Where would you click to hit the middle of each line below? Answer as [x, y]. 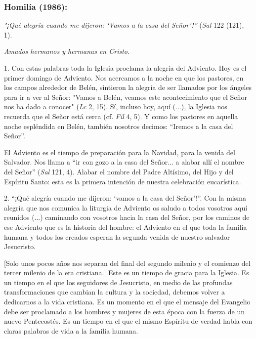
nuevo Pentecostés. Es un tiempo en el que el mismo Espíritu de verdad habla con [128, 321]
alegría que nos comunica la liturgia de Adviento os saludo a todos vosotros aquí [126, 207]
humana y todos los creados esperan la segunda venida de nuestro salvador [117, 236]
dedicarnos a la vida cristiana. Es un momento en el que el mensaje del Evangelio [127, 302]
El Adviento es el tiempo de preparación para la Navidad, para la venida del [120, 152]
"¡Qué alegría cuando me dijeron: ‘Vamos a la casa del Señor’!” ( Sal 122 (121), [124, 25]
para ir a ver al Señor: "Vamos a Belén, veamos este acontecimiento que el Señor [126, 97]
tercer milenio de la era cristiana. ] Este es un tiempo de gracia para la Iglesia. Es [127, 273]
